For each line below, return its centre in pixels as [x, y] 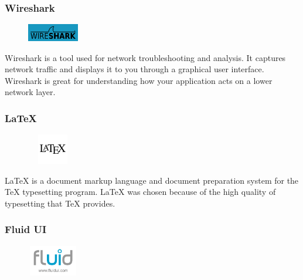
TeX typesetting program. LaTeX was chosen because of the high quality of [140, 192]
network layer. [30, 92]
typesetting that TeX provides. [60, 203]
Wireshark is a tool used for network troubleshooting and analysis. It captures [145, 57]
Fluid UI [26, 229]
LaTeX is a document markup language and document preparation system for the [152, 180]
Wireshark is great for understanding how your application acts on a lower [139, 80]
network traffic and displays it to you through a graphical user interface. [135, 69]
